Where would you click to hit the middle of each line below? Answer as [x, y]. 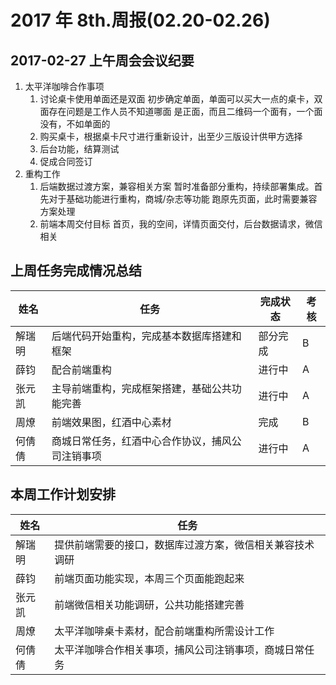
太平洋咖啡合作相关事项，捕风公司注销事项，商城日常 [179, 649]
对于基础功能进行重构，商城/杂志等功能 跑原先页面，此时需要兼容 [183, 199]
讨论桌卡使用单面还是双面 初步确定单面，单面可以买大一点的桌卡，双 [181, 99]
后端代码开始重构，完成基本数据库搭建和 [146, 336]
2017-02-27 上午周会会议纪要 [102, 60]
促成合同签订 [66, 161]
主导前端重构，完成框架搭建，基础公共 [141, 388]
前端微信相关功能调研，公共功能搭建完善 [149, 604]
